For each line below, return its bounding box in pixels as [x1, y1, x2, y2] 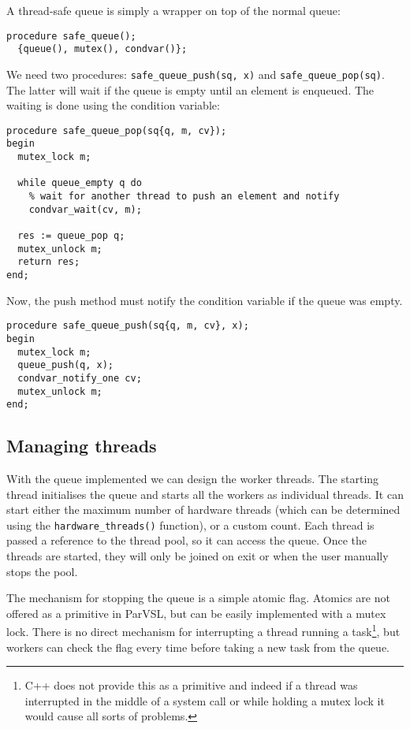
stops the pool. [6, 563, 78, 579]
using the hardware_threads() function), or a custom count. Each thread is [6, 516, 375, 533]
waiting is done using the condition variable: [6, 97, 220, 113]
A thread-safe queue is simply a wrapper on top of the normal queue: [6, 2, 341, 18]
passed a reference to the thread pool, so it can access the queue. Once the [6, 532, 367, 549]
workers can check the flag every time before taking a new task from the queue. [6, 638, 390, 655]
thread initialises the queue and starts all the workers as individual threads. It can [6, 485, 404, 502]
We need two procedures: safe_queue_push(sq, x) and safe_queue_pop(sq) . [6, 65, 385, 82]
